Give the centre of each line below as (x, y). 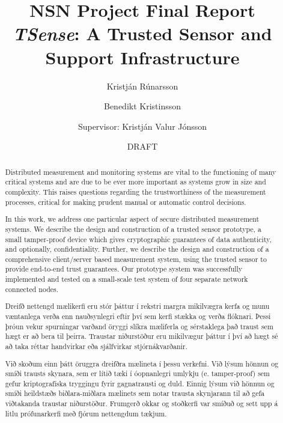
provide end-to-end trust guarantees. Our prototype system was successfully (124, 269)
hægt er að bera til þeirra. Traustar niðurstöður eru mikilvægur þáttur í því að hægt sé (141, 336)
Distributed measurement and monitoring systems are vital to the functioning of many (141, 172)
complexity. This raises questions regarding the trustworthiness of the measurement (135, 191)
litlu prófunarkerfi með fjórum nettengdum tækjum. (86, 413)
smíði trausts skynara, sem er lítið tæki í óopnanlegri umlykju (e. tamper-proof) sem (138, 373)
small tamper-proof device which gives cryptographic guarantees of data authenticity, (138, 239)
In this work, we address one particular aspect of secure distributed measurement (132, 219)
